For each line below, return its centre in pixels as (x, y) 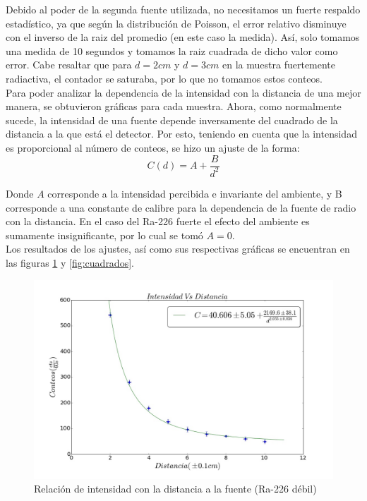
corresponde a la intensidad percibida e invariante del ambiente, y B (195, 193)
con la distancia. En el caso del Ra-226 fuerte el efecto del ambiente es (158, 221)
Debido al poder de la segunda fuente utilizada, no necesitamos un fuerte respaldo (183, 9)
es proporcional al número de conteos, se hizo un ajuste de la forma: (153, 147)
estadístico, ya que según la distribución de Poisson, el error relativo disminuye (176, 23)
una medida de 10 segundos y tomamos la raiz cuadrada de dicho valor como (172, 50)
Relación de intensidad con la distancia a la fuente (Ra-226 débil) (175, 489)
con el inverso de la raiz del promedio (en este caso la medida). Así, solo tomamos (183, 37)
